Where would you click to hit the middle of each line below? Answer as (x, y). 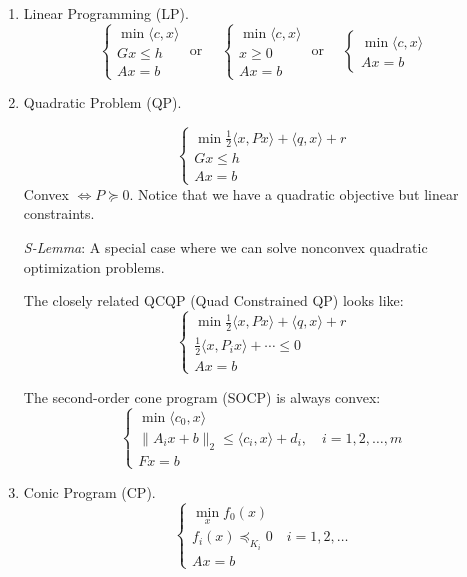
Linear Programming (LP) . (106, 13)
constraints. (59, 213)
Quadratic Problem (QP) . (102, 102)
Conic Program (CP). (89, 491)
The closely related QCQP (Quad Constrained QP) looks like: (213, 300)
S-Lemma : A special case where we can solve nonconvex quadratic (225, 246)
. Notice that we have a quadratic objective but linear (294, 193)
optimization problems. (94, 266)
